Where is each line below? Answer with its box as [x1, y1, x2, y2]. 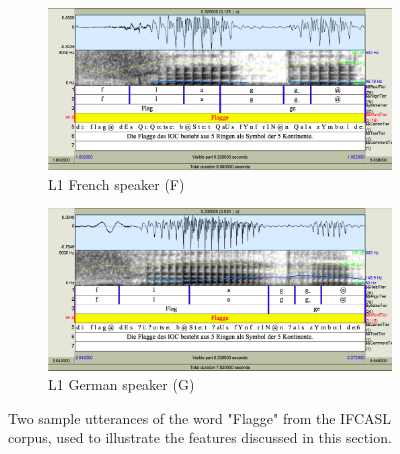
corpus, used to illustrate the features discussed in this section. [8, 427, 392, 448]
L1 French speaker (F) [48, 173, 185, 194]
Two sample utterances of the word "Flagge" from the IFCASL [8, 407, 392, 428]
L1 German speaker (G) [48, 374, 195, 395]
